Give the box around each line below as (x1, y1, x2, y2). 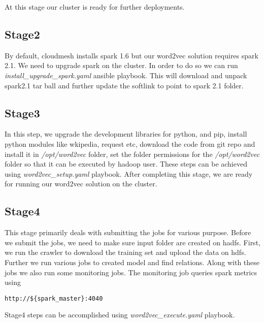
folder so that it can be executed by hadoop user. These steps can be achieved (5, 158, 247, 169)
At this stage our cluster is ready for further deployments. (5, 2, 185, 12)
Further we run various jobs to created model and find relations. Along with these (5, 256, 260, 267)
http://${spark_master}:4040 (5, 295, 103, 302)
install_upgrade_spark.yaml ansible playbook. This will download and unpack (5, 70, 247, 80)
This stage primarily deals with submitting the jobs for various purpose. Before (5, 227, 251, 238)
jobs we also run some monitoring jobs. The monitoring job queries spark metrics (5, 267, 257, 277)
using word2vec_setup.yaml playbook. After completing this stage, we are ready (5, 168, 253, 179)
